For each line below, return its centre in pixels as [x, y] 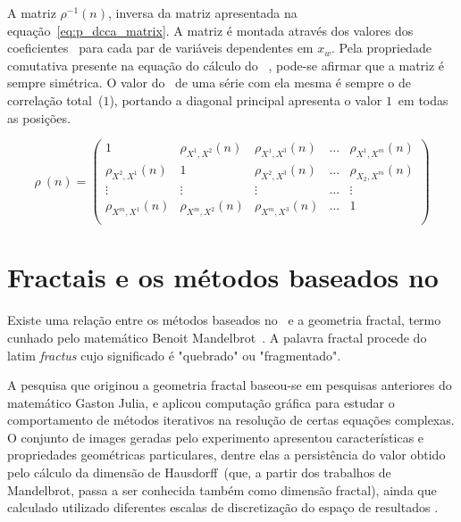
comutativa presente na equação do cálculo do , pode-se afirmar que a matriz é [226, 65]
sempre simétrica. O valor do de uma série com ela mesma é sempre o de [209, 83]
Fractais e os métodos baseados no [223, 277]
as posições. [39, 117]
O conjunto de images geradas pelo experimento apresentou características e [216, 437]
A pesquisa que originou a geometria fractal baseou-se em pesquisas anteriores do [230, 385]
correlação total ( [55, 99]
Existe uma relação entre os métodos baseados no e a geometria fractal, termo [224, 320]
